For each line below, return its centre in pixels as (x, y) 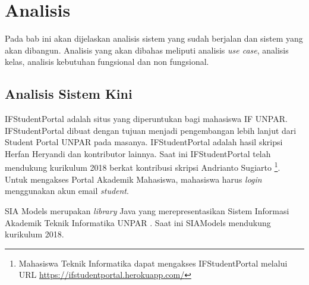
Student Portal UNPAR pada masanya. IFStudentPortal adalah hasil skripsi (144, 142)
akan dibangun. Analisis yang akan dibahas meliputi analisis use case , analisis (147, 50)
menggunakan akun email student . (67, 191)
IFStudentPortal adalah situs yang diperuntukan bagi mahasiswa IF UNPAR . (146, 119)
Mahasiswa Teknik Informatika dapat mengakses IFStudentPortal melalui (153, 263)
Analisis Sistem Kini (69, 94)
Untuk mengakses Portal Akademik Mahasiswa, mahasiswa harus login (133, 179)
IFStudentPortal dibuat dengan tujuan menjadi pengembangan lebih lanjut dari (151, 130)
